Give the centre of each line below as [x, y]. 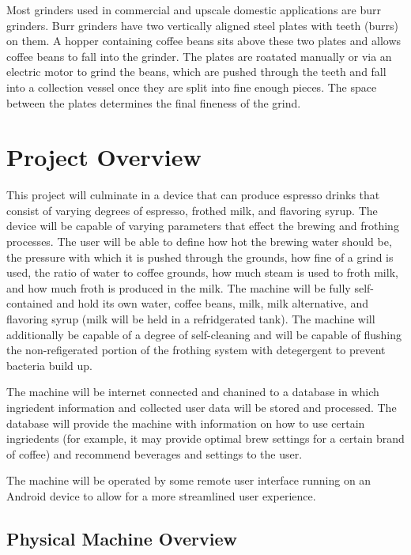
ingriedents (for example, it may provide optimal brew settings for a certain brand [205, 438]
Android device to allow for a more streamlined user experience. [161, 495]
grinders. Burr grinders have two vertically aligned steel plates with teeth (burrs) [202, 25]
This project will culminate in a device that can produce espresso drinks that [193, 195]
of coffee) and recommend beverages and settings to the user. [155, 453]
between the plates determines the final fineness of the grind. [154, 102]
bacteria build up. [49, 365]
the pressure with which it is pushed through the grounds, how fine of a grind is [200, 257]
